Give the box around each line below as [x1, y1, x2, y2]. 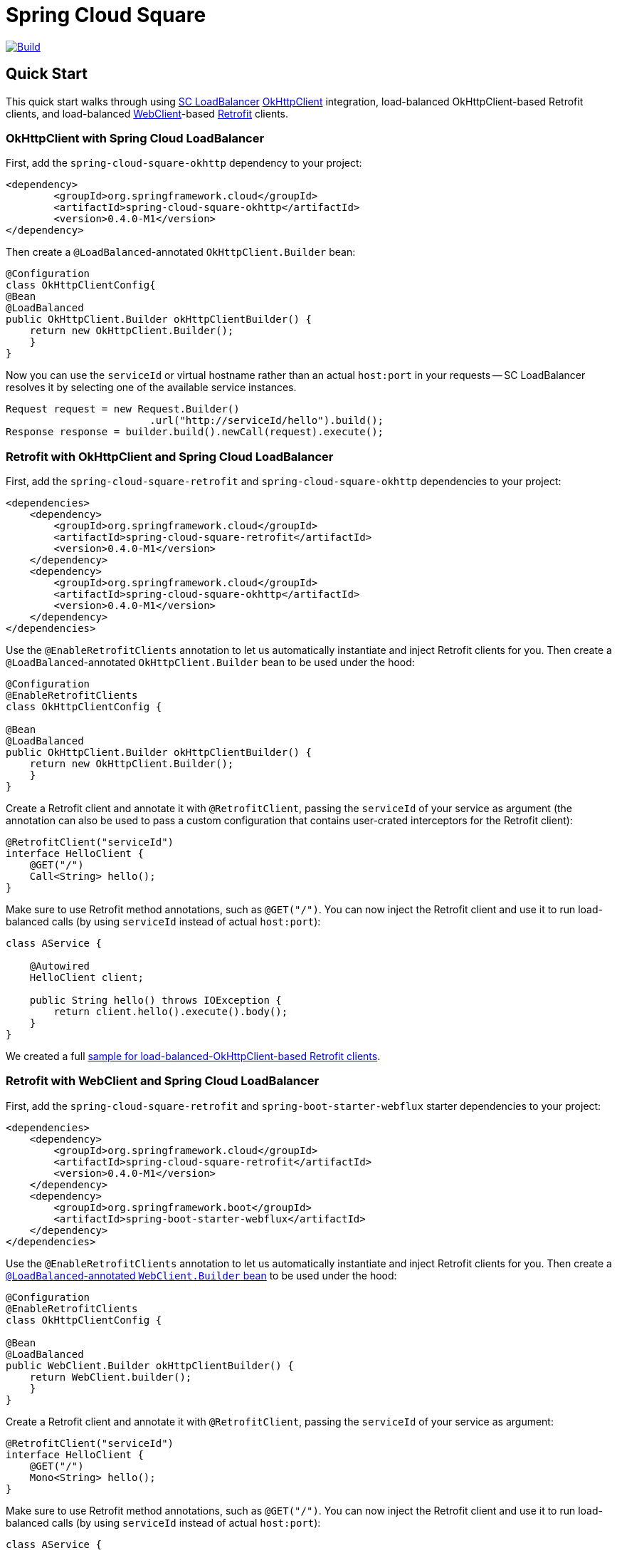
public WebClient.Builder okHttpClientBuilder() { [6, 1359, 294, 1371]
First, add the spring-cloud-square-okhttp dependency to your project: [6, 157, 362, 170]
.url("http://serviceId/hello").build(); [149, 415, 384, 427]
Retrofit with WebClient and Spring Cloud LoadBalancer [6, 1074, 320, 1089]
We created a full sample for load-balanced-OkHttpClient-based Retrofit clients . [6, 1050, 381, 1063]
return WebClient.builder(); [29, 1371, 192, 1383]
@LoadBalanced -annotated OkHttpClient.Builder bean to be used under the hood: [6, 656, 415, 669]
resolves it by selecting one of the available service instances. [6, 381, 297, 394]
